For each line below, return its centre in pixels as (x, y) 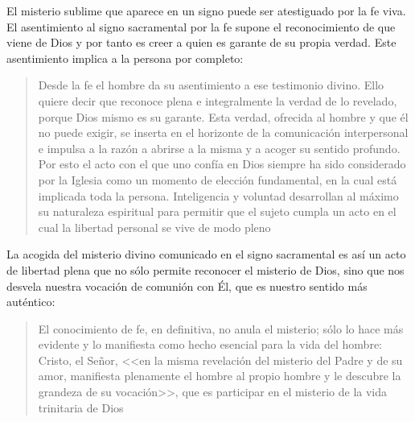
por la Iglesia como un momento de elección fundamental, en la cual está (218, 179)
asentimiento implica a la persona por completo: (125, 58)
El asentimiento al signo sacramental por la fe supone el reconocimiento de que (201, 26)
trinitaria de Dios (81, 407)
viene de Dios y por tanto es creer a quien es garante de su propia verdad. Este (201, 42)
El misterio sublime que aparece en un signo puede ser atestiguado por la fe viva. (206, 10)
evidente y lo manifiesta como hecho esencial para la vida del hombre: (210, 344)
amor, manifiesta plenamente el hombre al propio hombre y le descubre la (220, 376)
